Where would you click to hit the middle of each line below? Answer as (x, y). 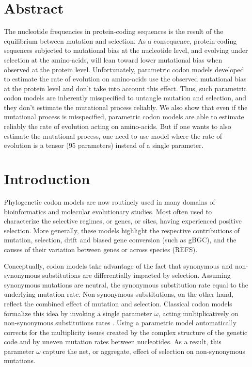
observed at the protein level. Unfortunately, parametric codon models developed (124, 69)
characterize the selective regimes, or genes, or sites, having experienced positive (123, 221)
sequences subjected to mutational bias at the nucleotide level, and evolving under (126, 50)
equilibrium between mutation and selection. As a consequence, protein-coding (120, 40)
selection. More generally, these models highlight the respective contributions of (122, 230)
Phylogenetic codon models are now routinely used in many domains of (110, 201)
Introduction (47, 179)
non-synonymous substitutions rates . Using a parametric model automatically (120, 323)
